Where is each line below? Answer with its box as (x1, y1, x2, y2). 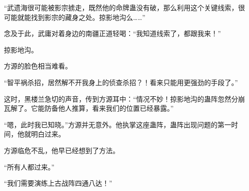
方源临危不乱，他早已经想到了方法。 (4, 145, 119, 155)
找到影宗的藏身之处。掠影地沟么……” (31, 12, 146, 22)
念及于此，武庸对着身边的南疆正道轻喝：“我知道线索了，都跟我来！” (4, 28, 221, 38)
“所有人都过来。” (4, 161, 55, 172)
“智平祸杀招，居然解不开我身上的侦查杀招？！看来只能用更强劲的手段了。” (4, 77, 238, 87)
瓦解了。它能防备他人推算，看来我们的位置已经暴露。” (4, 103, 174, 113)
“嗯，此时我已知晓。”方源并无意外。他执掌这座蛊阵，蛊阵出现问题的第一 (4, 119, 232, 129)
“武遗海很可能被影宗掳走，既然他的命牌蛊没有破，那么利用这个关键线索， (4, 2, 238, 12)
